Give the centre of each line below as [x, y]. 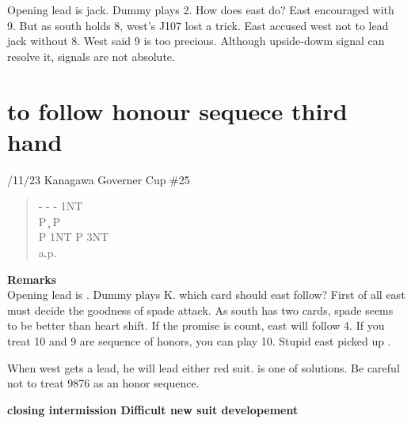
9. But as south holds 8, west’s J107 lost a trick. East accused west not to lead [198, 25]
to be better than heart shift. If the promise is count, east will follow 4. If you [196, 325]
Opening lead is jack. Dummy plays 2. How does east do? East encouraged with [201, 9]
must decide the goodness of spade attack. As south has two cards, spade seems [200, 310]
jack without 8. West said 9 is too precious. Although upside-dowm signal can [196, 41]
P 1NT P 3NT [74, 237]
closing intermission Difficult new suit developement [153, 409]
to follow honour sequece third [177, 110]
